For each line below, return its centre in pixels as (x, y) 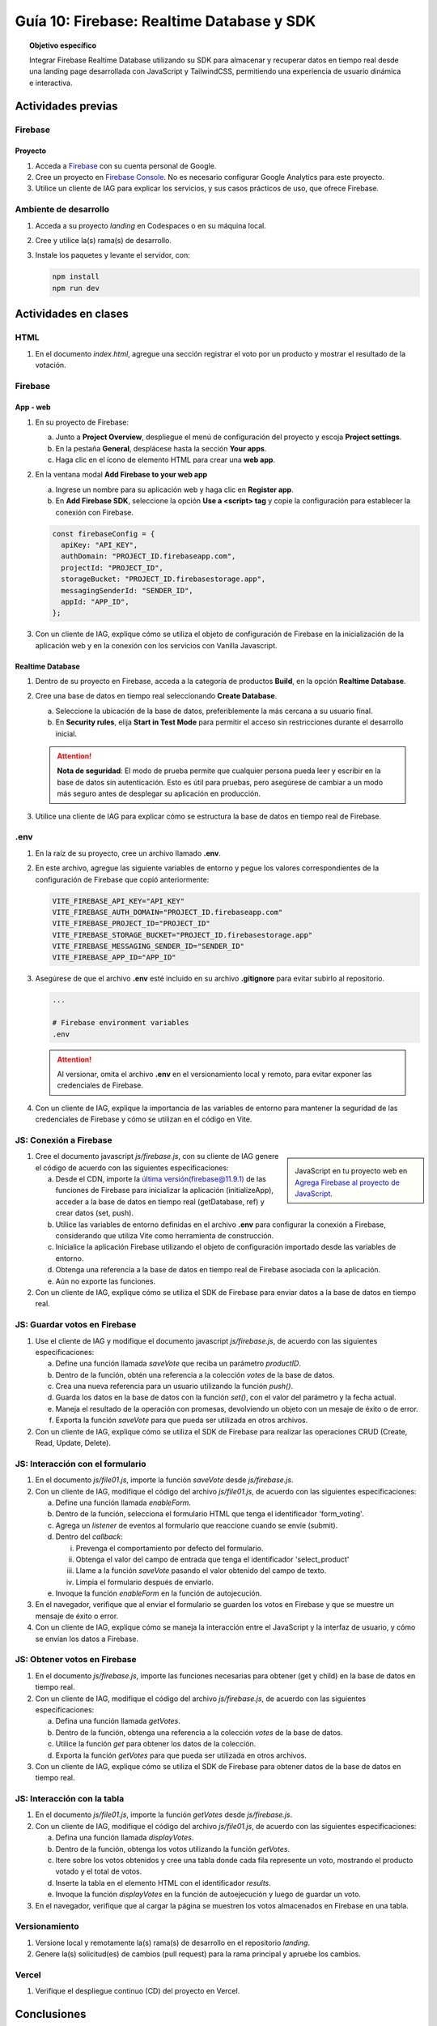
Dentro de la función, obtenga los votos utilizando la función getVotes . (173, 1849)
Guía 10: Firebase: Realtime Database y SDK (165, 21)
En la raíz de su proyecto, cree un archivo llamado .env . (128, 853)
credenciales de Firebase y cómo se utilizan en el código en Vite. (144, 1119)
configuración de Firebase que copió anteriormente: (122, 879)
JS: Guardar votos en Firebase (76, 1325)
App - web (33, 407)
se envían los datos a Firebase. (87, 1639)
